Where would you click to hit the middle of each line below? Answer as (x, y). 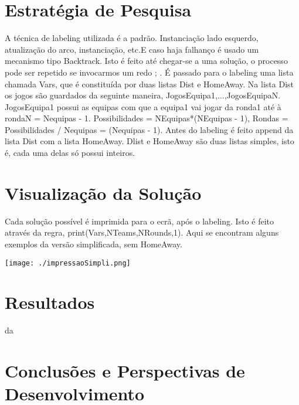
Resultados (50, 302)
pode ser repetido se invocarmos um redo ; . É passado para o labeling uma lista (149, 72)
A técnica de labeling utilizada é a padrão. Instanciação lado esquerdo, (132, 38)
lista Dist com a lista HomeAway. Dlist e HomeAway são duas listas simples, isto (149, 141)
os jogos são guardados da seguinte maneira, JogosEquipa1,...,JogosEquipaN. (143, 95)
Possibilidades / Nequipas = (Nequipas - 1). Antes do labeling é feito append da (149, 129)
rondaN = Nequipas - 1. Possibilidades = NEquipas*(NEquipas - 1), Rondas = (147, 118)
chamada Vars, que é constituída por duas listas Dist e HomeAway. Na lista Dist (149, 84)
